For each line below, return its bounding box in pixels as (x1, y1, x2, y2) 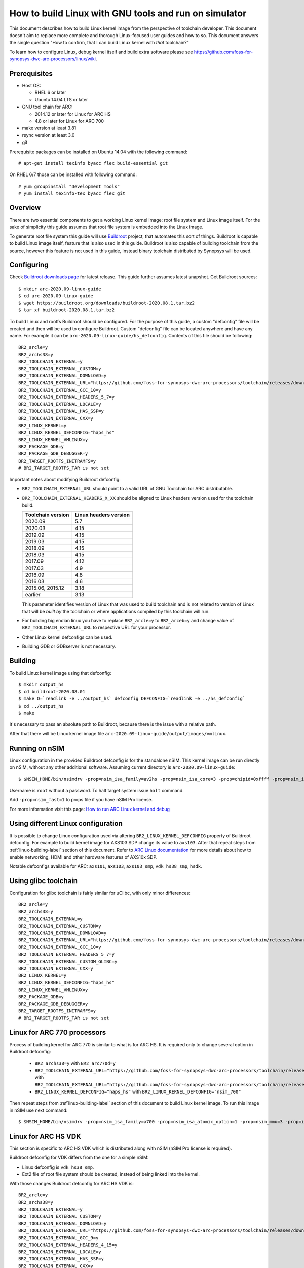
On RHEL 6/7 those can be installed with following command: (9, 171, 137, 178)
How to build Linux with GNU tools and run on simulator (9, 8, 247, 19)
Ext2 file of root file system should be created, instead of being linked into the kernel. (22, 1171, 200, 1177)
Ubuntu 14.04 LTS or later (34, 96, 88, 102)
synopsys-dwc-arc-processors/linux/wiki (9, 56, 96, 62)
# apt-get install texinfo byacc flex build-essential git (18, 160, 168, 166)
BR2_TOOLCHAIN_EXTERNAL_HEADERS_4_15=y (18, 1242, 118, 1248)
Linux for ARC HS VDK (9, 1132, 81, 1141)
